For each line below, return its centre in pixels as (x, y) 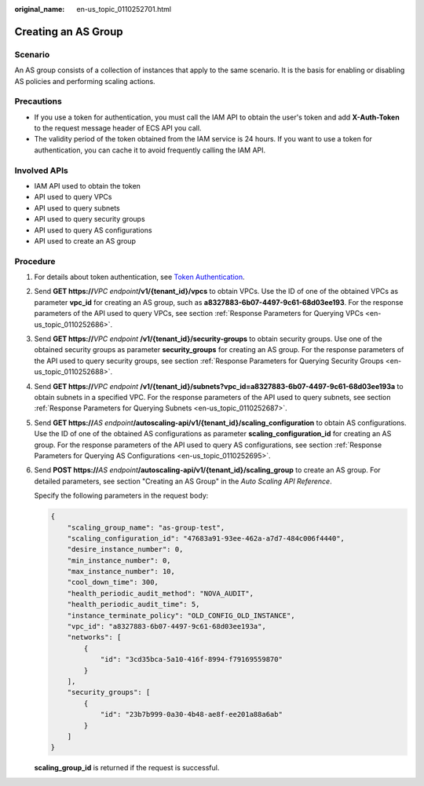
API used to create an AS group (85, 241)
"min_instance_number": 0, (119, 560)
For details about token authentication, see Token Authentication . (139, 277)
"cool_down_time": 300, (113, 582)
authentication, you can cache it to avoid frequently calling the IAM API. (150, 150)
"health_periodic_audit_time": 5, (133, 604)
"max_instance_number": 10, (121, 571)
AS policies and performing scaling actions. (85, 81)
